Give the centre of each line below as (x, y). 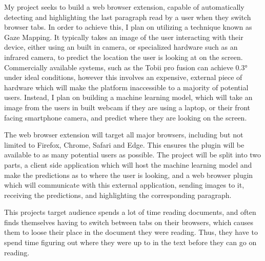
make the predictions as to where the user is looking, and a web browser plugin (129, 175)
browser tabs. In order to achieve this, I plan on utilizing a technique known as (128, 27)
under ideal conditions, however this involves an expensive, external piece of (123, 77)
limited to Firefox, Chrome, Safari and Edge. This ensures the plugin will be (124, 144)
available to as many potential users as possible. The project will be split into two (133, 155)
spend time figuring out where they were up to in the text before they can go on (130, 242)
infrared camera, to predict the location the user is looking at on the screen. (124, 57)
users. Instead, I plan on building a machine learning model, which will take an (128, 97)
